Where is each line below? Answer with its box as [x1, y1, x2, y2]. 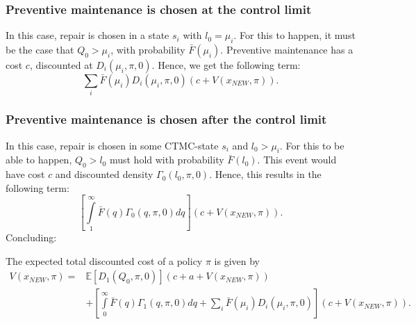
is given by [214, 253, 260, 268]
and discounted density [55, 167, 153, 181]
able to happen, [6, 152, 72, 167]
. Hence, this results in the [209, 167, 322, 181]
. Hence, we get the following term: [151, 58, 301, 72]
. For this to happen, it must [233, 28, 356, 42]
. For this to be [280, 138, 344, 152]
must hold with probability [109, 152, 224, 167]
